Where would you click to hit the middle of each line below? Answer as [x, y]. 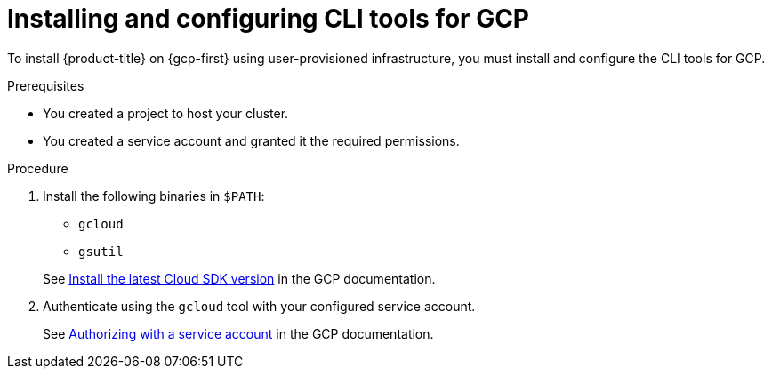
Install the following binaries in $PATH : [154, 196]
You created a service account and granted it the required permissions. [251, 140]
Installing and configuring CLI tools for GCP [269, 19]
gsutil [101, 251]
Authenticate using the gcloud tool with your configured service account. [259, 306]
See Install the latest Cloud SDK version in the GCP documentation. [239, 278]
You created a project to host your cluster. [166, 113]
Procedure [38, 168]
